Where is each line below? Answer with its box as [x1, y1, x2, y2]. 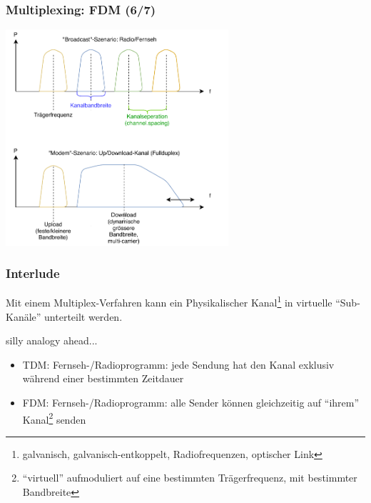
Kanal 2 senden [22, 409, 86, 427]
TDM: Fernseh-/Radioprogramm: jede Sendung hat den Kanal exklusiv [22, 357, 335, 372]
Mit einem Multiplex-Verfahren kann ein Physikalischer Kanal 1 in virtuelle [6, 293, 332, 310]
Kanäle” [6, 309, 41, 324]
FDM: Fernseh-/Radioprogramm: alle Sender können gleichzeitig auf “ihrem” [22, 395, 360, 410]
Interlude [6, 264, 60, 282]
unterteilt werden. [44, 309, 123, 324]
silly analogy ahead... [6, 333, 98, 348]
